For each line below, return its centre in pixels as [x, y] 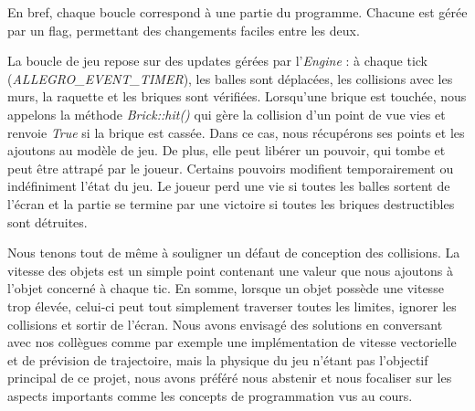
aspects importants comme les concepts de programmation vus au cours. [210, 395]
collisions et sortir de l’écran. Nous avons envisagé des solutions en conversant [225, 324]
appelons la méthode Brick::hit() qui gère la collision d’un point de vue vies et [227, 114]
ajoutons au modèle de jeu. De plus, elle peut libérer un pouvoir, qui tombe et [227, 150]
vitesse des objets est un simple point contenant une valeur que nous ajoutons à [230, 270]
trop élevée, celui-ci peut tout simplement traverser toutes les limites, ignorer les [232, 306]
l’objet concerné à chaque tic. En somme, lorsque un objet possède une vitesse [226, 288]
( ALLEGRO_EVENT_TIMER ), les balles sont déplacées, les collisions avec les [230, 78]
